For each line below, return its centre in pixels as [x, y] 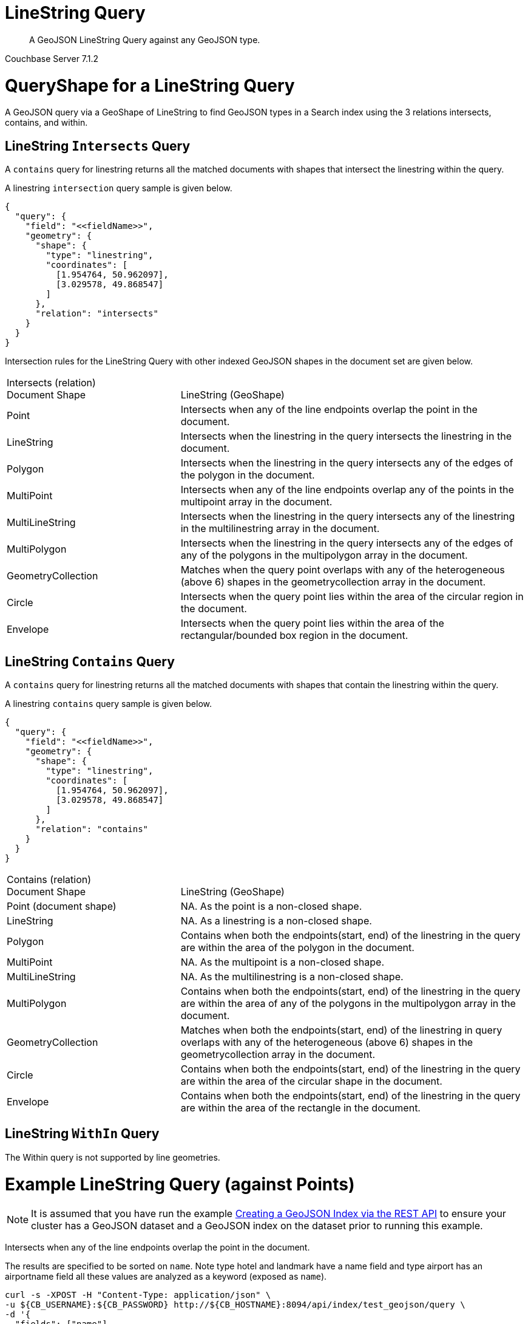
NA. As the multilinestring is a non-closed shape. [292, 976]
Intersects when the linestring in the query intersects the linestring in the [346, 436]
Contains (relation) [49, 879]
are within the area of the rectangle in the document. [300, 1107]
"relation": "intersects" [97, 314]
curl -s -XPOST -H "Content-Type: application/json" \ [138, 1295]
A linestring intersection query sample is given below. [119, 188]
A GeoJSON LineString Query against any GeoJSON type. [145, 39]
